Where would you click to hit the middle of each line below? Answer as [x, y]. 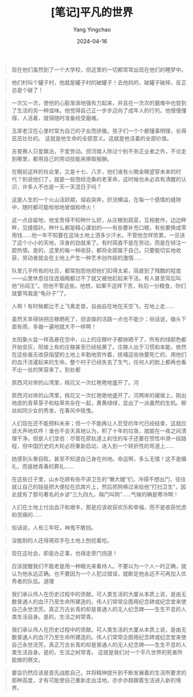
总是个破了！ [27, 90]
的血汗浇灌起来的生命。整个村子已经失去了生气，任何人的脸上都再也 [96, 362]
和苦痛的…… [27, 514]
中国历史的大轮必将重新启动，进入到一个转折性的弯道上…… [101, 446]
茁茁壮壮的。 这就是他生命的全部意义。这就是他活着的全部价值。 [92, 138]
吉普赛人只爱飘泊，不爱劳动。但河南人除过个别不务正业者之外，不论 [96, 151]
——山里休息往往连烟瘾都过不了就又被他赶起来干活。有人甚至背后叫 [96, 278]
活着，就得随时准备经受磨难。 [65, 118]
